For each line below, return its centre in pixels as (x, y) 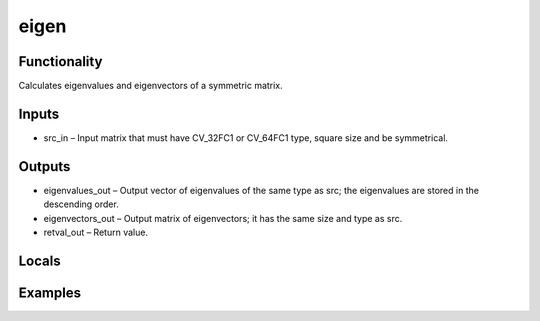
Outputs (44, 166)
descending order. (81, 204)
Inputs (39, 113)
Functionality (60, 61)
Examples (50, 292)
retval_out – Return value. (96, 232)
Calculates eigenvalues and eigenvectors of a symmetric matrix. (151, 86)
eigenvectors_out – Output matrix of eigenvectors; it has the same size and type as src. (223, 218)
